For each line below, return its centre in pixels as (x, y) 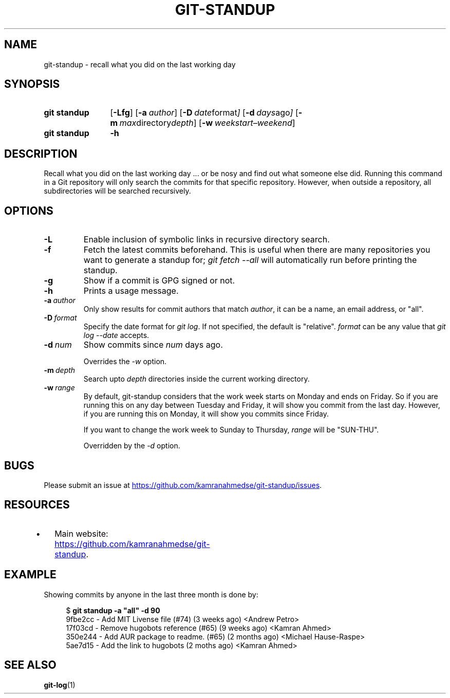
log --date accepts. (116, 335)
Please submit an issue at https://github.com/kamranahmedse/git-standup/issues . (183, 485)
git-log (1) (60, 685)
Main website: (81, 533)
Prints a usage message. (131, 291)
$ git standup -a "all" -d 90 (113, 610)
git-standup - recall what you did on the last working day (140, 64)
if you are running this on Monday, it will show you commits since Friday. (206, 414)
